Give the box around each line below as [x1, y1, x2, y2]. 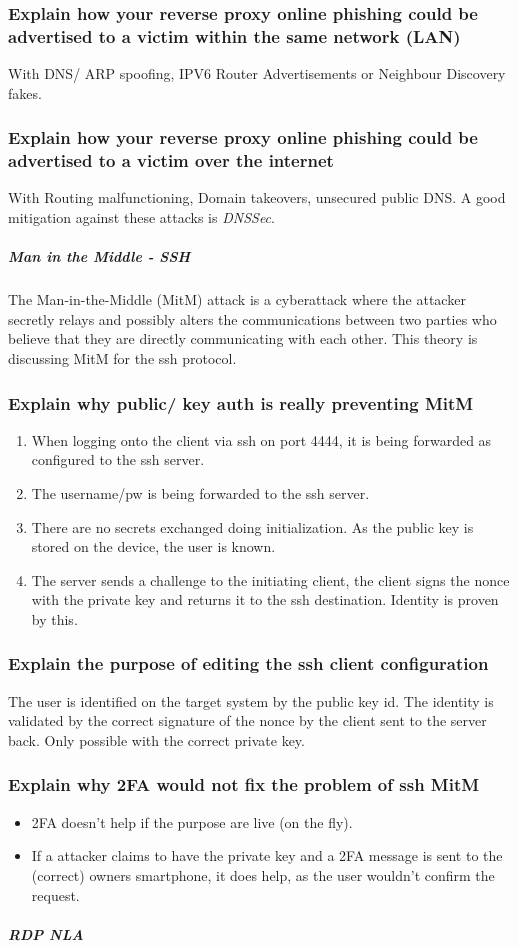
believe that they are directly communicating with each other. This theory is [8, 328, 478, 349]
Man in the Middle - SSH [8, 246, 191, 267]
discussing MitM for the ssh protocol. [8, 348, 237, 368]
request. [31, 884, 80, 905]
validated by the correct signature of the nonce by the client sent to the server [8, 710, 487, 731]
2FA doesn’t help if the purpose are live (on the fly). [31, 811, 353, 832]
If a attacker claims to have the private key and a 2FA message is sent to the [31, 845, 503, 866]
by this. [31, 608, 78, 629]
